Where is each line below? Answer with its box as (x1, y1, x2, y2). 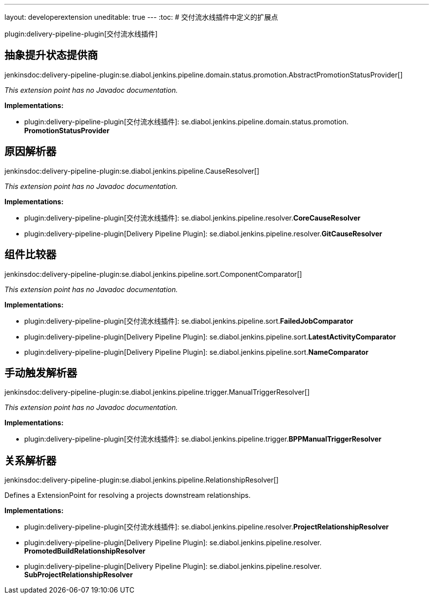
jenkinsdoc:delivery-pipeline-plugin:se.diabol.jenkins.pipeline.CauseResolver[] (4, 166, 260, 175)
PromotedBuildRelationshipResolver (24, 547, 146, 556)
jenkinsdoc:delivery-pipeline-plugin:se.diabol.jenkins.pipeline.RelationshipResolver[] (4, 476, 279, 485)
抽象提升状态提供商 (4, 49, 98, 62)
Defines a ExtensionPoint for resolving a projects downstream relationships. (4, 491, 251, 500)
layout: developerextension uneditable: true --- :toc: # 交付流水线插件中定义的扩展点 (4, 13, 278, 21)
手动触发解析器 (4, 366, 77, 379)
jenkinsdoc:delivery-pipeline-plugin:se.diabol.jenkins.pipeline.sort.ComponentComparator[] (4, 269, 302, 278)
